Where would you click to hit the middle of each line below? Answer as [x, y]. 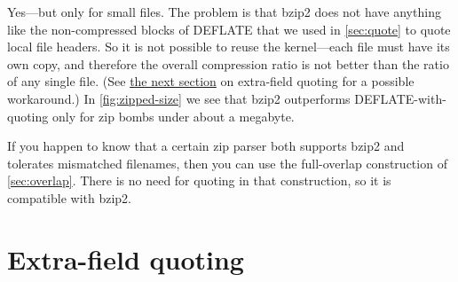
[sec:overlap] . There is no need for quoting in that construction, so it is [199, 180]
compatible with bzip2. [70, 197]
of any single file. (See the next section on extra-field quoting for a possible [211, 81]
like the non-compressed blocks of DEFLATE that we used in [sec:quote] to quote [229, 29]
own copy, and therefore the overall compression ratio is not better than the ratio [228, 63]
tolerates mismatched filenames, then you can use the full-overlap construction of [227, 163]
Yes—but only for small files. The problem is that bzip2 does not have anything [224, 12]
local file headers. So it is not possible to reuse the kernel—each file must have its [229, 47]
